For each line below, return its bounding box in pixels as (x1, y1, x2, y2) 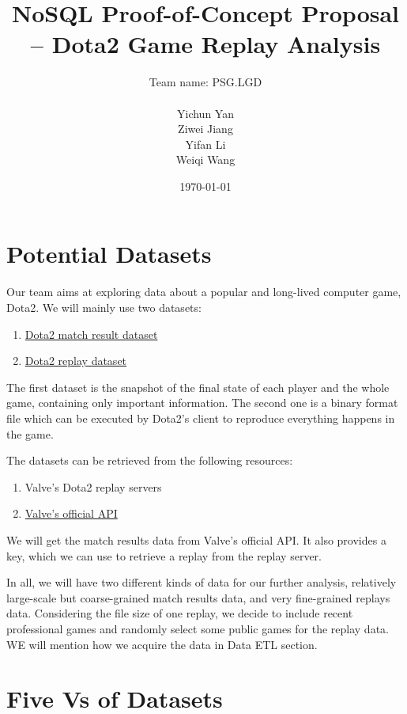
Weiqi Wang (175, 151, 236, 168)
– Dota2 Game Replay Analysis (30, 28, 381, 60)
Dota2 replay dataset (24, 352, 127, 369)
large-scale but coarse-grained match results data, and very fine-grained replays (6, 589, 390, 606)
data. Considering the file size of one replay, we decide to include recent (6, 605, 353, 621)
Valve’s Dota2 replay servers (24, 478, 162, 495)
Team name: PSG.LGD (149, 74, 262, 90)
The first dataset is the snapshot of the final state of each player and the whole (6, 378, 390, 395)
